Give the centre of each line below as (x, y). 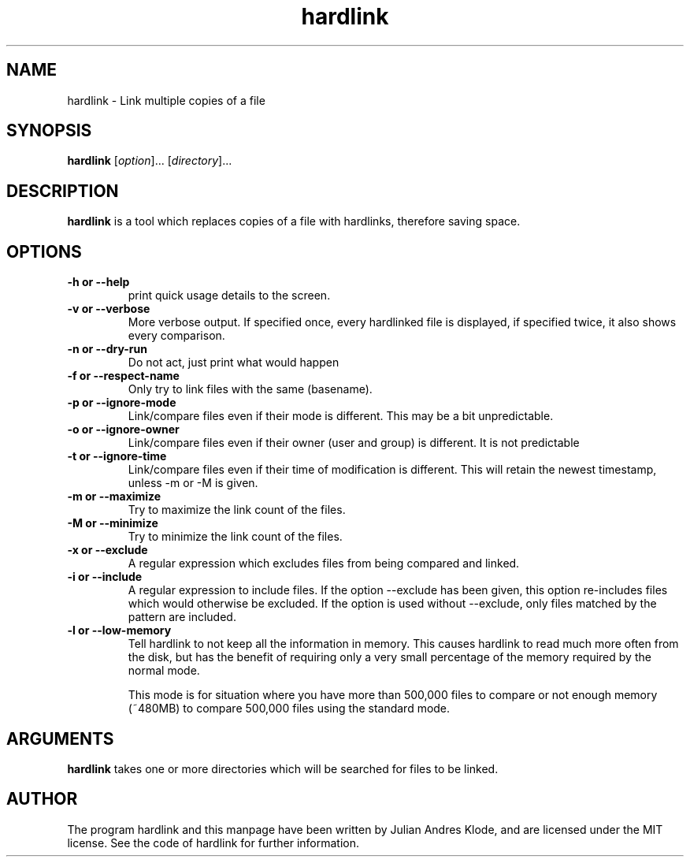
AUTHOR (42, 799)
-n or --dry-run (107, 349)
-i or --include (105, 577)
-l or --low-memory (119, 631)
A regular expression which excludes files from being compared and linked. (324, 564)
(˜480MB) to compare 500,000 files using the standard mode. (289, 709)
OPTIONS (44, 251)
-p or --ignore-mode (122, 403)
